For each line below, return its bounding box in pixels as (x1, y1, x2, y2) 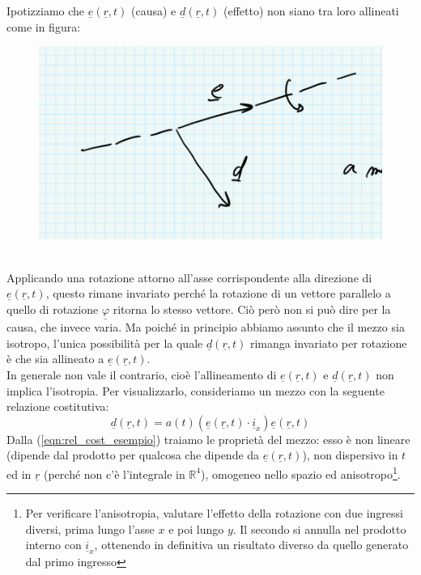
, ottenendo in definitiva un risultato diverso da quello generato (94, 536, 409, 553)
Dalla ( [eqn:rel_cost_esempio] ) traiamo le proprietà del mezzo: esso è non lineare (6, 430, 410, 447)
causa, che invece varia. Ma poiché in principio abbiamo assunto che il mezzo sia (6, 319, 405, 336)
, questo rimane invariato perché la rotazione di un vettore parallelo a (45, 285, 391, 302)
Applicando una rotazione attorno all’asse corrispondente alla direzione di (6, 268, 372, 285)
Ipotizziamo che (6, 2, 85, 19)
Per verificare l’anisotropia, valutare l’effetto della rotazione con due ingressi (25, 505, 403, 522)
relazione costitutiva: (6, 398, 109, 415)
